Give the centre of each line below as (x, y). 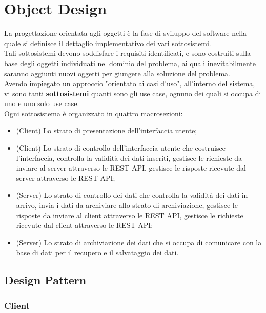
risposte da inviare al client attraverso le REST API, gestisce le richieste (130, 215)
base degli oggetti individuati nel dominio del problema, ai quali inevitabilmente (130, 63)
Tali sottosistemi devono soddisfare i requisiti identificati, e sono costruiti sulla (128, 53)
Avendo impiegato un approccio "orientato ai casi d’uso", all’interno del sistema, (130, 83)
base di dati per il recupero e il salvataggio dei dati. (97, 252)
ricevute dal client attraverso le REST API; (85, 225)
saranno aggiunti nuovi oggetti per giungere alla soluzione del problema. (117, 73)
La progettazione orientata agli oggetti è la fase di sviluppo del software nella (126, 33)
